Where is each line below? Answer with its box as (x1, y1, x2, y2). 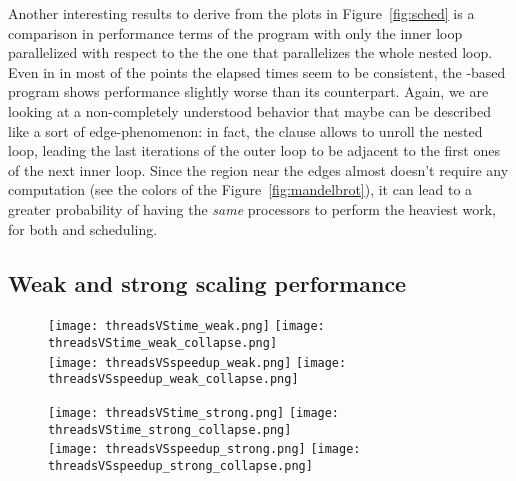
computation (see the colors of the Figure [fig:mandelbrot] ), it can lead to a (8, 179, 473, 200)
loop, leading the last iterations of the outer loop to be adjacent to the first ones (8, 140, 500, 161)
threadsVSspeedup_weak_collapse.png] (48, 372, 299, 387)
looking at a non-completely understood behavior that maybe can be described (8, 100, 491, 121)
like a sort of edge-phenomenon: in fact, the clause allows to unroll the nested (8, 120, 483, 141)
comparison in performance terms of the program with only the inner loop (8, 22, 463, 43)
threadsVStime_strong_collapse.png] (48, 422, 292, 437)
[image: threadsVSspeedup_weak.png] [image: (48, 355, 347, 370)
